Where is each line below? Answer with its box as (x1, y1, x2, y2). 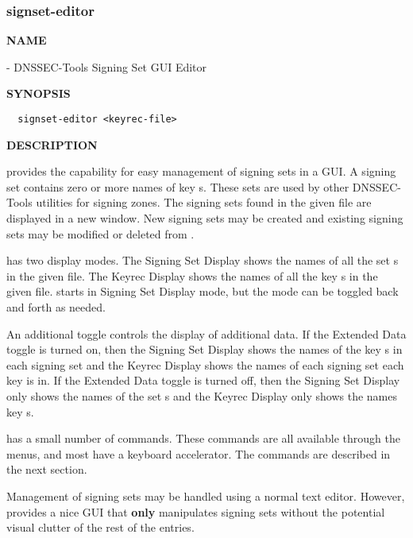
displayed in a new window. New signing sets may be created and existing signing (6, 210, 403, 226)
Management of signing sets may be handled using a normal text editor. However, (6, 487, 405, 504)
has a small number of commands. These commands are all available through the (6, 430, 400, 447)
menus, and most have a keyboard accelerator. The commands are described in (6, 445, 391, 462)
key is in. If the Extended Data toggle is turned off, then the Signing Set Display (6, 372, 400, 389)
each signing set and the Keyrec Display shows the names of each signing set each (6, 356, 404, 373)
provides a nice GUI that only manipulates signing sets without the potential (6, 503, 385, 520)
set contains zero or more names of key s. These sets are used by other (6, 178, 349, 195)
